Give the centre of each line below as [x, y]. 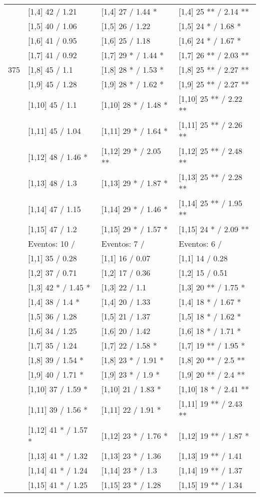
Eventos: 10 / [52, 243]
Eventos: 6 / [200, 243]
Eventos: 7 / [123, 243]
